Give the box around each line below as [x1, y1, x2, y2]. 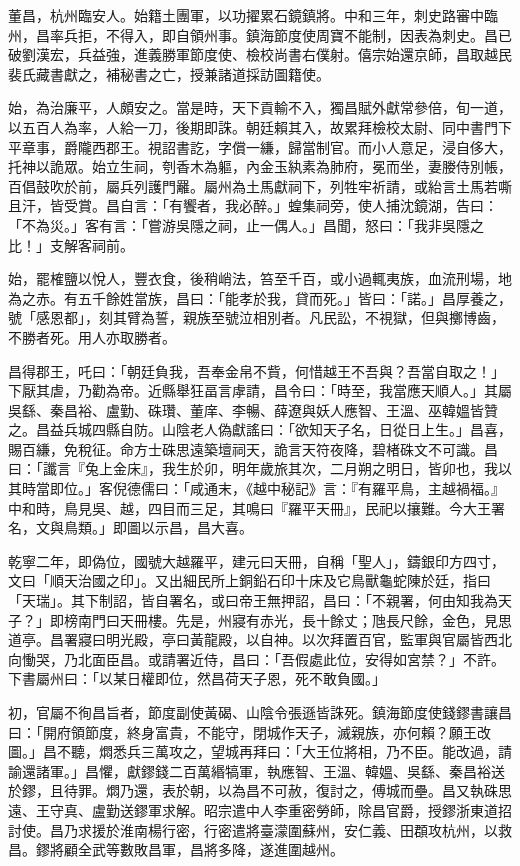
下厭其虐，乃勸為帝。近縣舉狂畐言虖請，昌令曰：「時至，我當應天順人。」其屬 [8, 380, 512, 401]
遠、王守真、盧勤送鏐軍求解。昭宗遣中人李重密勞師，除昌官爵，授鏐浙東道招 [8, 799, 512, 820]
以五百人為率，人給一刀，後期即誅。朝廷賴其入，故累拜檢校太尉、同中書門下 [8, 116, 512, 137]
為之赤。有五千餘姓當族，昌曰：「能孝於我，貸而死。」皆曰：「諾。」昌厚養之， [8, 287, 512, 308]
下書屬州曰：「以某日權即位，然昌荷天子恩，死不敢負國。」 [8, 668, 386, 689]
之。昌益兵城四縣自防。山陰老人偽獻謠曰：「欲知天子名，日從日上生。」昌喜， [8, 419, 512, 440]
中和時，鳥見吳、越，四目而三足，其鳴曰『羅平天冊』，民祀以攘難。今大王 [8, 497, 491, 518]
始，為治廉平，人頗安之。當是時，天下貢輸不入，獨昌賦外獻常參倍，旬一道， [8, 97, 512, 118]
